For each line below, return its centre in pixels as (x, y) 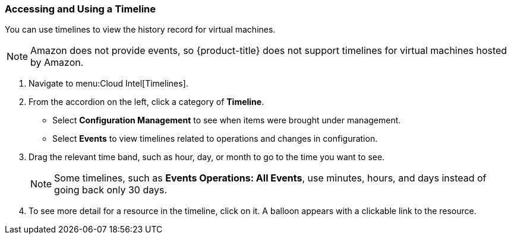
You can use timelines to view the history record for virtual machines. (140, 30)
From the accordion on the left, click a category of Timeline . (146, 102)
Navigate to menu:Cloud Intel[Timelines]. (108, 84)
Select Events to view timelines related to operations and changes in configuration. (215, 139)
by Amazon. (57, 63)
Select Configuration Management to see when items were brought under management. (227, 120)
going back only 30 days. (111, 190)
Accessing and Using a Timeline (81, 9)
